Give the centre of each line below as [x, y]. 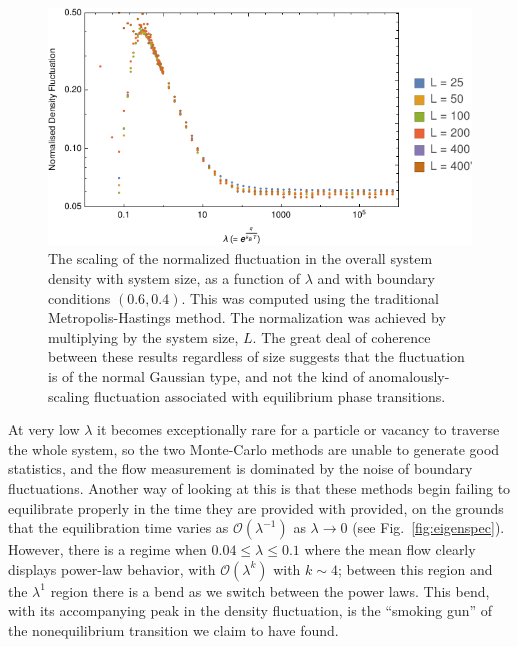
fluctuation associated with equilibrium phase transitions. [269, 395]
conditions [79, 297]
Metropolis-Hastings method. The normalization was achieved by [247, 317]
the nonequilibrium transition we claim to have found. [173, 629]
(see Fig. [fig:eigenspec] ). [428, 527]
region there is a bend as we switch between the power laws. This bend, [270, 590]
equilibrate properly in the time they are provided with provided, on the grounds [256, 507]
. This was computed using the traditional [310, 297]
